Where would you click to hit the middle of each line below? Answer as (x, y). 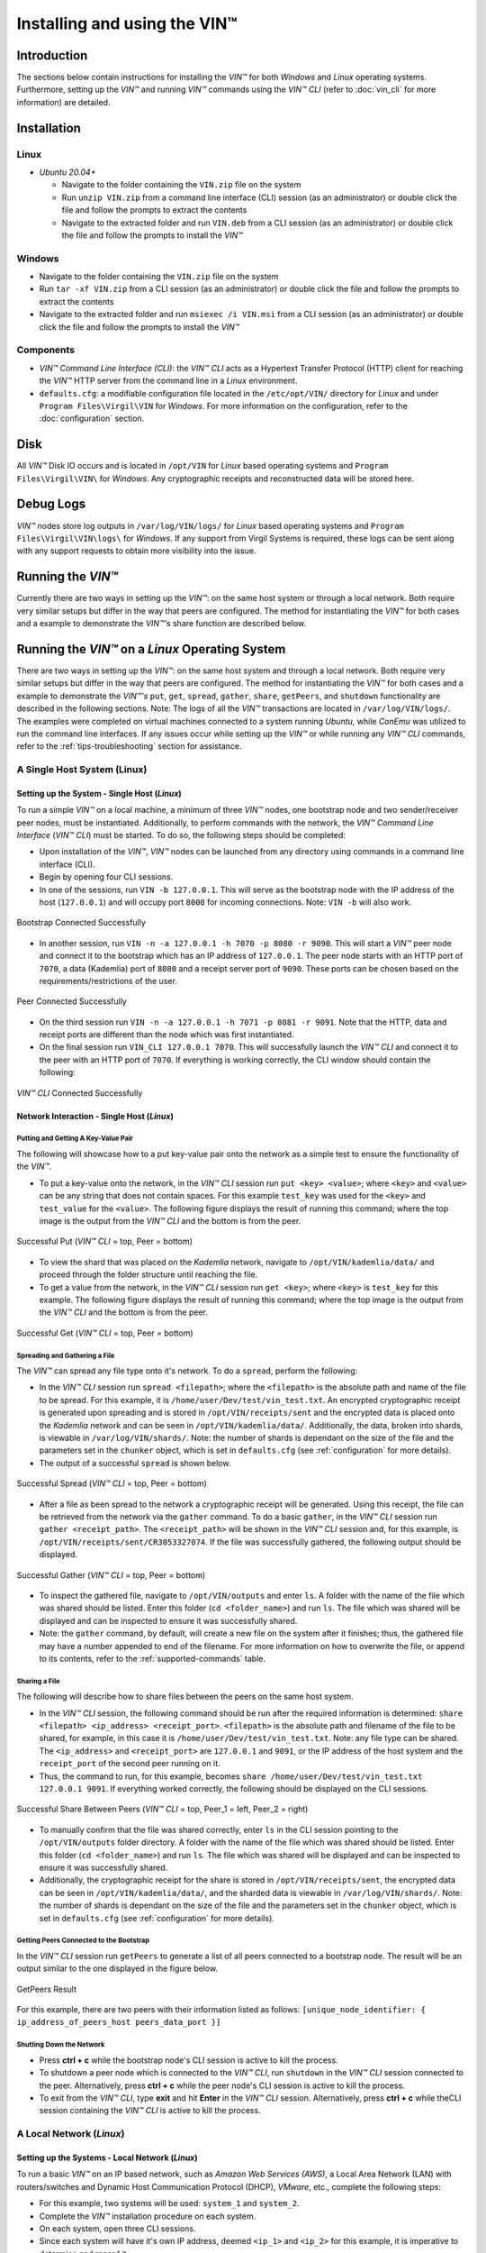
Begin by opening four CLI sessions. (106, 877)
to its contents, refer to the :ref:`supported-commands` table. (152, 1658)
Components (46, 350)
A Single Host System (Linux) (82, 770)
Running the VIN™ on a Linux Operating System (151, 649)
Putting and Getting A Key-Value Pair (75, 1139)
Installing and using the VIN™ (127, 23)
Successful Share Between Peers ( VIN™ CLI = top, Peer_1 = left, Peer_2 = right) (162, 1809)
